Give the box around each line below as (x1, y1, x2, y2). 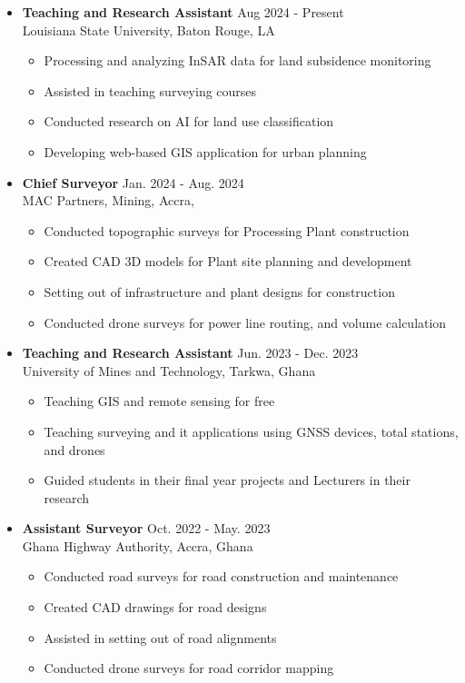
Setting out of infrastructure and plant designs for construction (44, 282, 395, 301)
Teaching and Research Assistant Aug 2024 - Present (22, 3, 344, 21)
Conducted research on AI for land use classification (44, 112, 334, 131)
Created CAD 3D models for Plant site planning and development (44, 252, 412, 271)
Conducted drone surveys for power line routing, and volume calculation (44, 312, 447, 332)
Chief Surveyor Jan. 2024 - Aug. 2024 (22, 173, 244, 192)
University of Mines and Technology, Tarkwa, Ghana (22, 361, 316, 380)
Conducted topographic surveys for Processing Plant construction (44, 221, 410, 240)
